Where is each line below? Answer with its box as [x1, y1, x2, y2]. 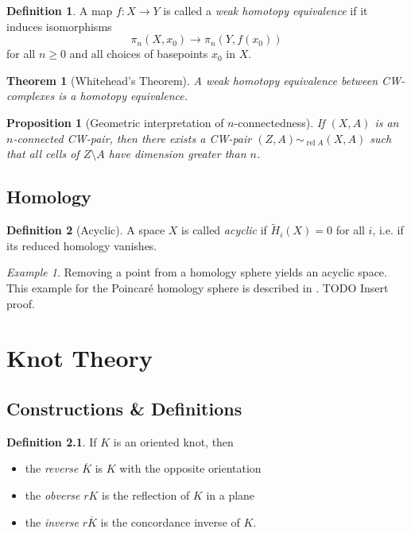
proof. [6, 295, 35, 311]
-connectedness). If [234, 114, 325, 130]
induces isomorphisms [6, 17, 112, 34]
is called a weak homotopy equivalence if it [163, 2, 368, 18]
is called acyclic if [181, 222, 267, 238]
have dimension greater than [108, 145, 246, 162]
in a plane [206, 486, 255, 503]
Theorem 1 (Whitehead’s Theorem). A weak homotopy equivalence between [6, 71, 378, 88]
